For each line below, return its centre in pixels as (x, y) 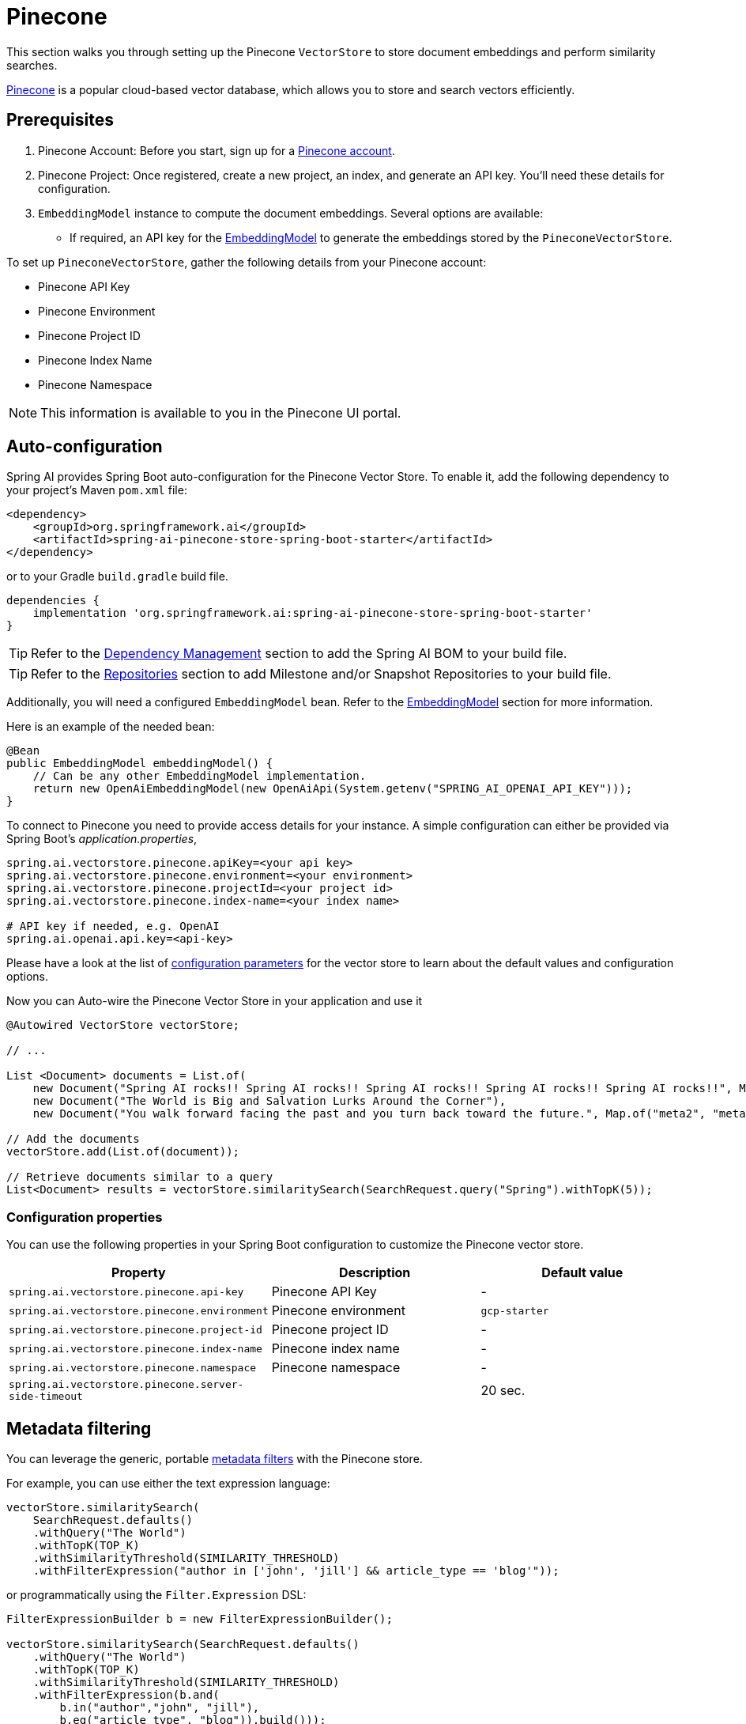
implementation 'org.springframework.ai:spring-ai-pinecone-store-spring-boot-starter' (313, 613)
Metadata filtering (79, 1428)
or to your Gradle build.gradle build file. (117, 577)
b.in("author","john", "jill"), (160, 1708)
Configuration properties (85, 1217)
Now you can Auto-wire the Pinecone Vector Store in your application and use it (215, 1001)
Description (375, 1273)
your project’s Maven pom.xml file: (97, 490)
